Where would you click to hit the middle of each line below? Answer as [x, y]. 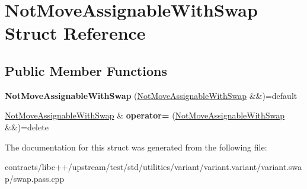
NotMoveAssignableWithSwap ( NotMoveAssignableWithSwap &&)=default [151, 95]
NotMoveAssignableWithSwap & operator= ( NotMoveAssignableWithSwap [145, 115]
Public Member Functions [86, 70]
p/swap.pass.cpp [35, 178]
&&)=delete [27, 126]
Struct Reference [75, 33]
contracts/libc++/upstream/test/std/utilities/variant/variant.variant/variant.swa [153, 167]
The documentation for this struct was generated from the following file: [136, 147]
